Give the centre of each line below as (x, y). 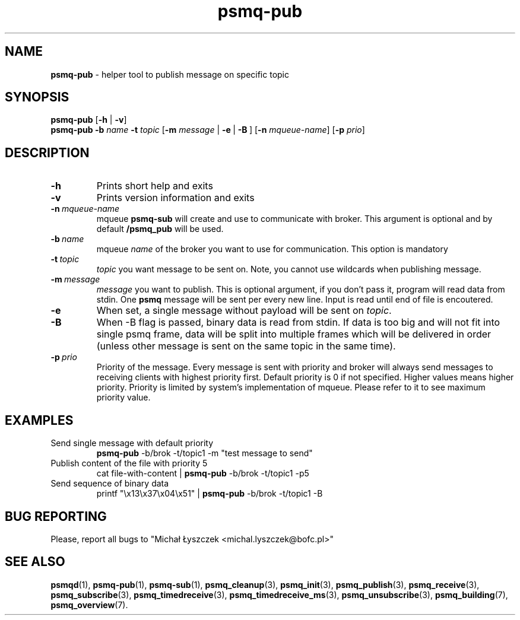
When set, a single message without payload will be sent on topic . (244, 311)
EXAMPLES (39, 420)
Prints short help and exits (155, 186)
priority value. (123, 398)
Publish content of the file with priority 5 (129, 463)
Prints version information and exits (175, 198)
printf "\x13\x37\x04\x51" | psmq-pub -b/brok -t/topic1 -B (210, 494)
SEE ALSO (35, 562)
